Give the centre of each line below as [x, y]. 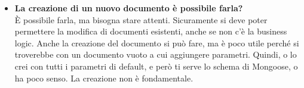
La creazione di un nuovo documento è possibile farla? [129, 8]
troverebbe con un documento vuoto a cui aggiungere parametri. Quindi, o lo [156, 54]
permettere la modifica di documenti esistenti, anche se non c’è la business [151, 31]
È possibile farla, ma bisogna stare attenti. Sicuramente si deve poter [141, 19]
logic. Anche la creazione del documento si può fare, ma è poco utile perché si [157, 43]
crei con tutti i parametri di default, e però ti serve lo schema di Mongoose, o [156, 66]
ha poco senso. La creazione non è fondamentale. [104, 78]
